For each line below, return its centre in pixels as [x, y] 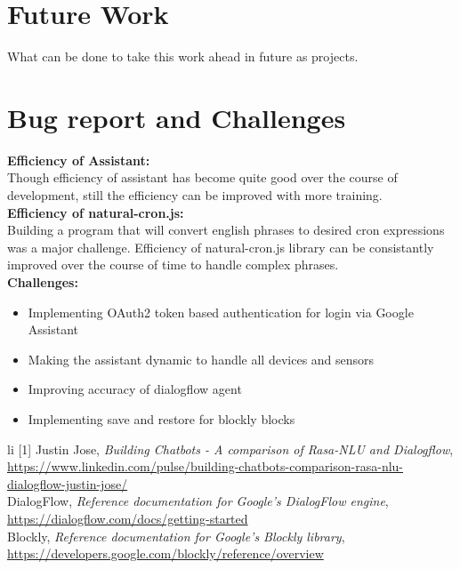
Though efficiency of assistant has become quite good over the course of [202, 177]
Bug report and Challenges [177, 117]
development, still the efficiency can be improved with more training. [195, 195]
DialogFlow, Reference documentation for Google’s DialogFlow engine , [198, 501]
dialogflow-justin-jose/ [68, 483]
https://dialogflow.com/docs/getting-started [128, 518]
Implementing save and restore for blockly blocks [161, 418]
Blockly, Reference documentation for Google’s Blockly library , [176, 536]
